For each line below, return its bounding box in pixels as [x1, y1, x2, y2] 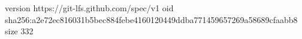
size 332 [5, 25, 34, 37]
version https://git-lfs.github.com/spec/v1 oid [5, 2, 174, 14]
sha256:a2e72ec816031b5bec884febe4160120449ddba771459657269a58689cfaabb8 [5, 13, 298, 25]
